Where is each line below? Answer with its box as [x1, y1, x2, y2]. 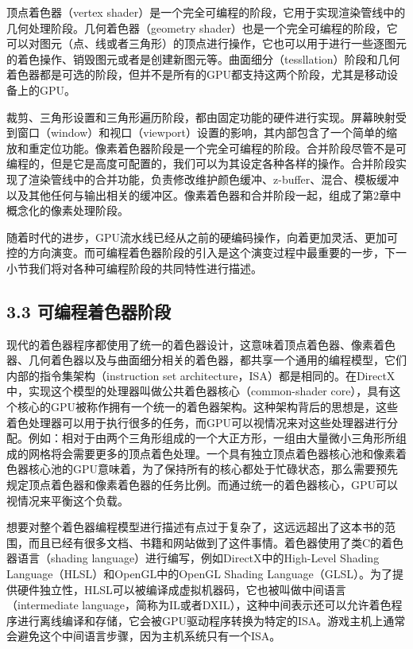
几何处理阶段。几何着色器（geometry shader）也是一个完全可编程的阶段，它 [6, 19, 398, 36]
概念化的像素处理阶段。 [6, 202, 129, 219]
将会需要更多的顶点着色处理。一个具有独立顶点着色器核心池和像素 [50, 445, 396, 461]
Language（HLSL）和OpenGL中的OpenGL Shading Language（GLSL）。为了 [6, 565, 393, 582]
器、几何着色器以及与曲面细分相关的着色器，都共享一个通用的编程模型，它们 [6, 352, 407, 368]
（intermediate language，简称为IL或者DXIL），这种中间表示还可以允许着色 [6, 597, 392, 613]
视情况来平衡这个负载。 [6, 492, 129, 508]
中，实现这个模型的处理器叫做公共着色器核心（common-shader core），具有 [6, 383, 390, 399]
